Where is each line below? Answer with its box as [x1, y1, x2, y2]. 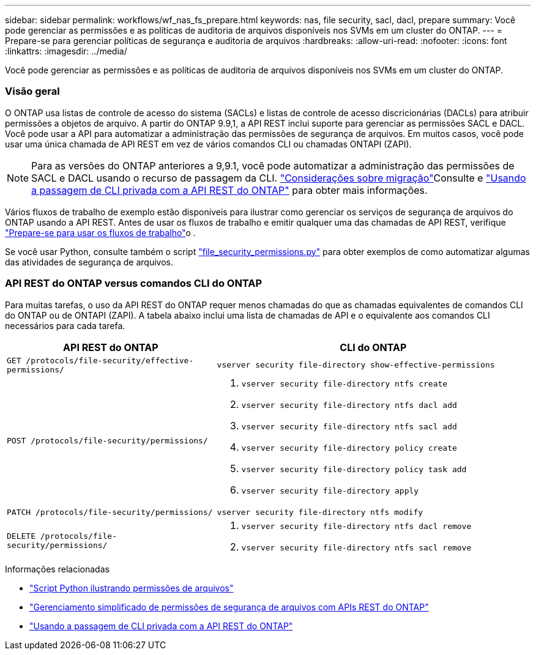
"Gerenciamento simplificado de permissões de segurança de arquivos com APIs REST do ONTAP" [29, 601, 429, 612]
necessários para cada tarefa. [5, 320, 125, 331]
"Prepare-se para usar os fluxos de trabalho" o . [5, 227, 196, 238]
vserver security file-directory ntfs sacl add [241, 421, 457, 431]
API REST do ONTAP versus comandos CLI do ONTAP [5, 277, 262, 290]
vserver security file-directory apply [241, 486, 419, 495]
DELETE [7, 531, 35, 541]
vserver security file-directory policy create [241, 443, 457, 453]
